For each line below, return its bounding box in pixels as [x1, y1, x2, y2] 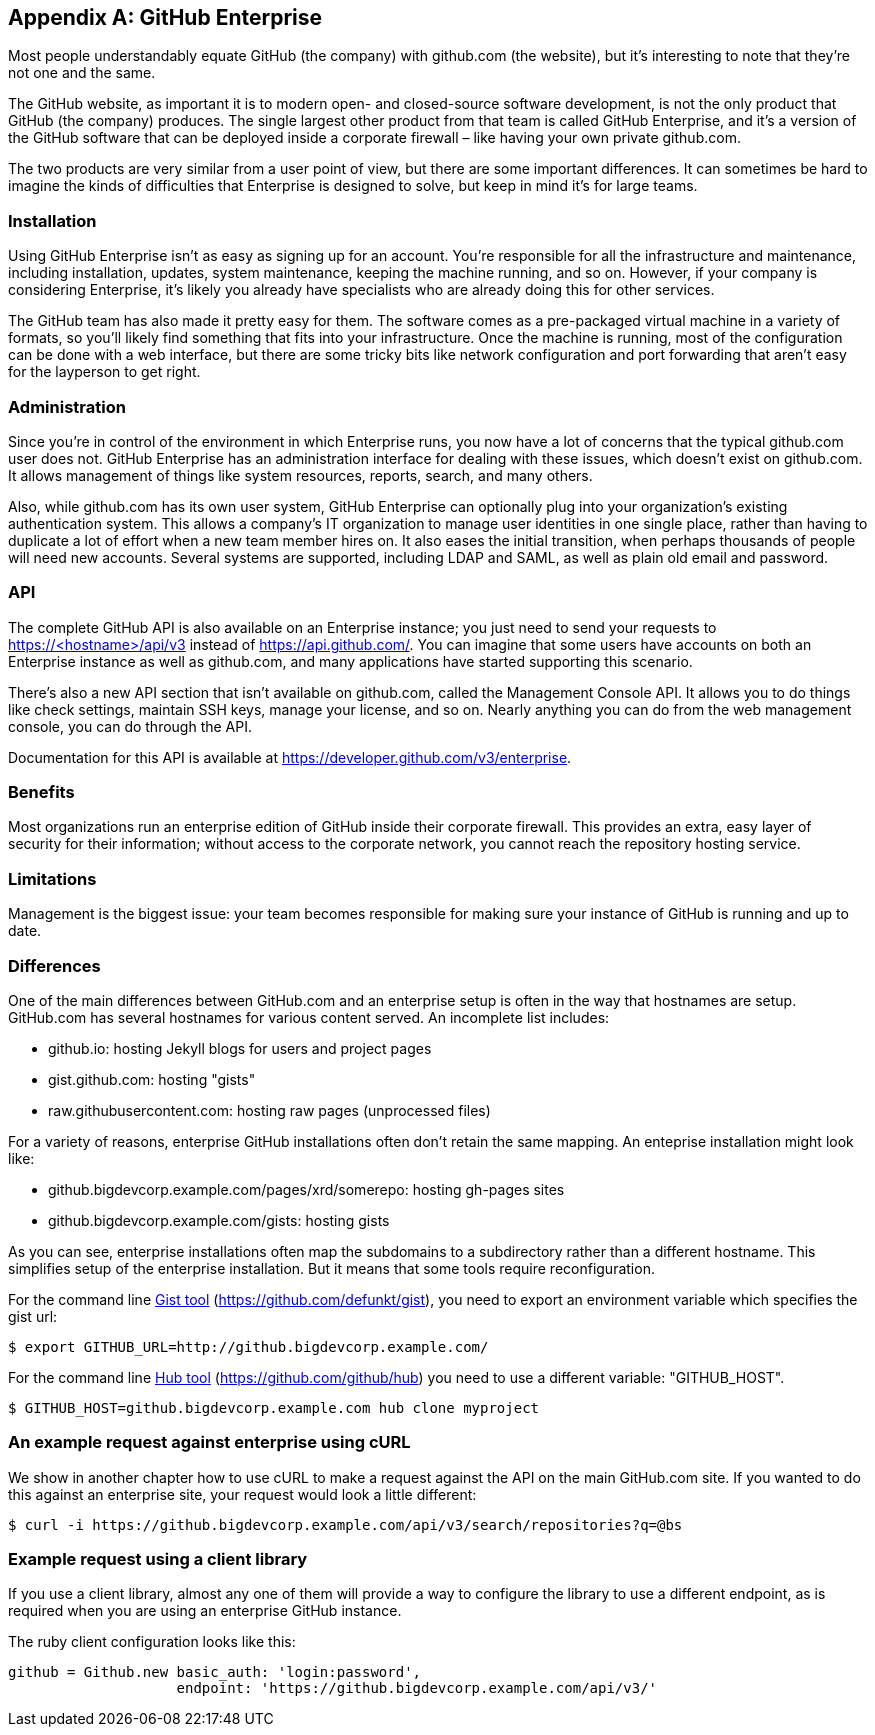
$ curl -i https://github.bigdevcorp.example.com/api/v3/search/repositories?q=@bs [8, 1516, 683, 1533]
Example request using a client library [8, 1549, 308, 1570]
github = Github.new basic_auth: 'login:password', [8, 1664, 422, 1681]
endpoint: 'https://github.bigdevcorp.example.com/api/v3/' [176, 1680, 658, 1697]
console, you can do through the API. [8, 717, 253, 735]
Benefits [8, 782, 75, 803]
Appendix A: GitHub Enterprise [8, 5, 323, 30]
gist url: [8, 1307, 58, 1325]
